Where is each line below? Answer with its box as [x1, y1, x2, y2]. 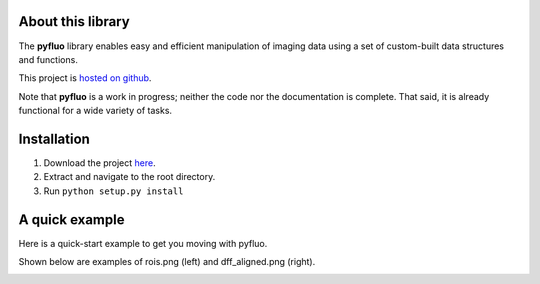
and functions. [18, 53, 79, 65]
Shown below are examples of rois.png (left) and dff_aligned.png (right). [18, 256, 316, 268]
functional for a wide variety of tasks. [18, 105, 173, 117]
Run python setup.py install [43, 185, 184, 197]
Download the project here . [43, 156, 156, 169]
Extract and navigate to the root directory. [43, 171, 216, 183]
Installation [18, 130, 90, 147]
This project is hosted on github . [18, 72, 152, 84]
